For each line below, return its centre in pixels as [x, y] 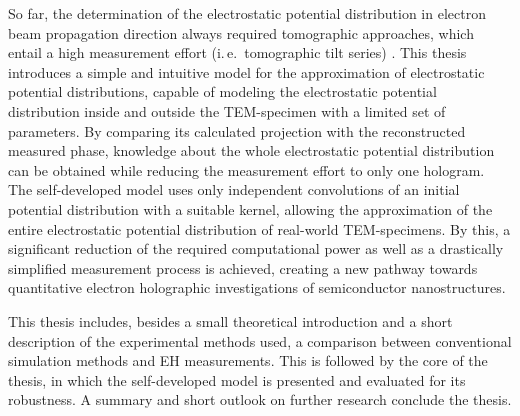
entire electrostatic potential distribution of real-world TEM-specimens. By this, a [259, 228]
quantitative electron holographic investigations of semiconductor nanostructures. [257, 287]
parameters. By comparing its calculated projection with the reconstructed [237, 130]
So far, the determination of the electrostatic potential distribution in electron [247, 13]
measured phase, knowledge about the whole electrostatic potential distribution [251, 150]
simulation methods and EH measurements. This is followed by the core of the [248, 360]
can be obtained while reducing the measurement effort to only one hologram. [246, 169]
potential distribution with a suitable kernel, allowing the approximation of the [250, 208]
